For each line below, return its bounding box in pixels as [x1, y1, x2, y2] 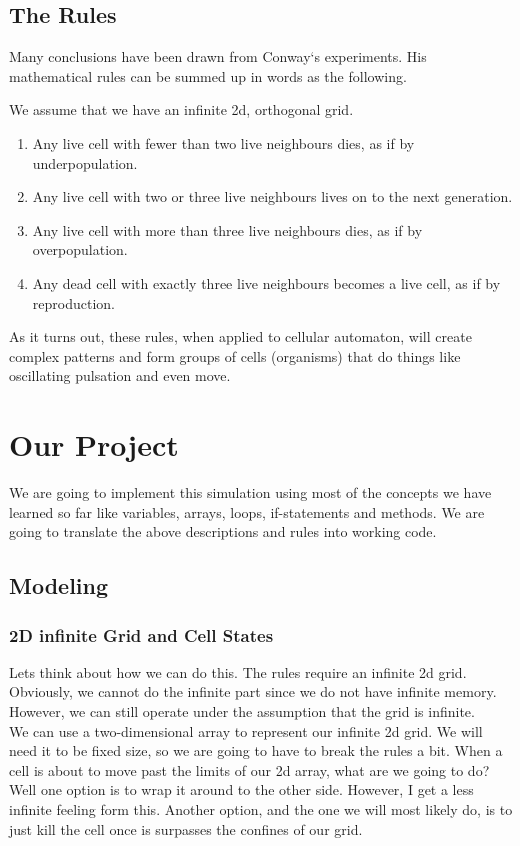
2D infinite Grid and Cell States [9, 622, 274, 647]
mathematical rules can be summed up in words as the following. [9, 65, 407, 86]
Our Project [9, 424, 179, 465]
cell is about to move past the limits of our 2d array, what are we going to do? [9, 759, 490, 780]
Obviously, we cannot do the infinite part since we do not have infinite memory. [9, 681, 497, 702]
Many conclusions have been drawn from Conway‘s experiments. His [9, 46, 427, 67]
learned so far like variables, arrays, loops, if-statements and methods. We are [9, 501, 485, 522]
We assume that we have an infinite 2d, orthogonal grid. [9, 99, 354, 120]
